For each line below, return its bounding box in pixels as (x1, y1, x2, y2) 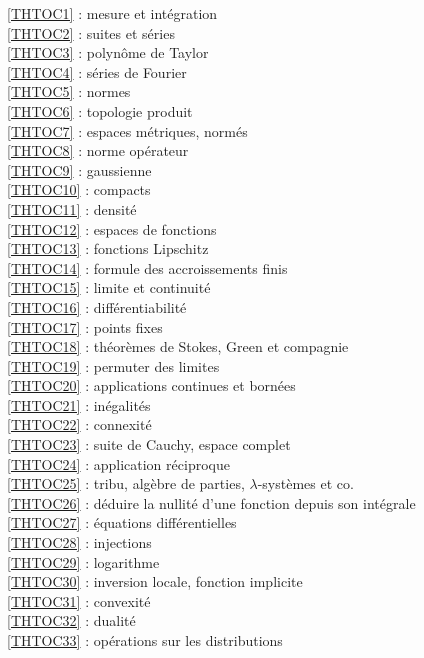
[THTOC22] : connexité (7, 414, 152, 435)
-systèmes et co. (257, 473, 354, 494)
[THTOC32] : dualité (7, 610, 136, 631)
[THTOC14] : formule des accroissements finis (7, 257, 288, 278)
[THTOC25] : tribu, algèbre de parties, (7, 473, 245, 494)
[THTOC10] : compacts (7, 179, 151, 200)
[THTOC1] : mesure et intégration (7, 3, 218, 23)
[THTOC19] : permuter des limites (7, 355, 220, 376)
